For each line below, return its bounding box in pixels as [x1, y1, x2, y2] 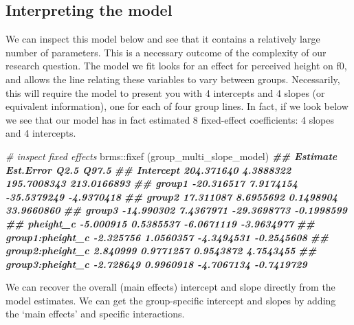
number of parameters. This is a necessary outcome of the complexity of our [5, 45, 327, 59]
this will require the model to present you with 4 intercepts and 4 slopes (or [5, 85, 325, 100]
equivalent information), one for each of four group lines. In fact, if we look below [5, 99, 349, 113]
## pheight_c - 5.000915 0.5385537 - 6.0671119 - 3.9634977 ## [5, 216, 316, 230]
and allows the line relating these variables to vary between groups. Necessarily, [5, 71, 340, 86]
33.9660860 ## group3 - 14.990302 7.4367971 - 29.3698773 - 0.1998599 [5, 203, 348, 217]
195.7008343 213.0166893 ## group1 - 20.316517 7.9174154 [5, 176, 298, 190]
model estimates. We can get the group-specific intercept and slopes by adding [5, 293, 336, 307]
